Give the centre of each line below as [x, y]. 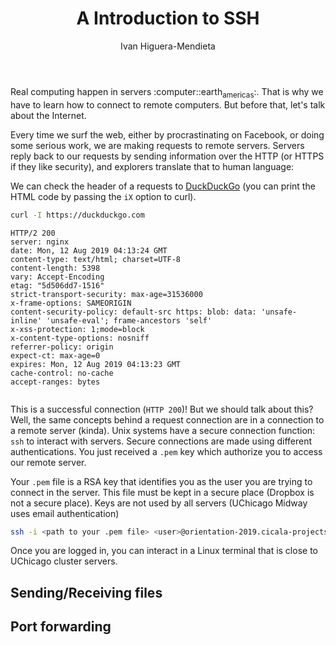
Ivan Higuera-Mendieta [168, 46]
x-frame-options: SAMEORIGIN [71, 303]
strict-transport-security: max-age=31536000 [106, 294]
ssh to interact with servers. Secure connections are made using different [161, 441]
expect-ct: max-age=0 [55, 355]
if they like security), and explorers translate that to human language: [152, 166]
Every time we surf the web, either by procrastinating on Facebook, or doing [167, 134]
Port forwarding [61, 627]
